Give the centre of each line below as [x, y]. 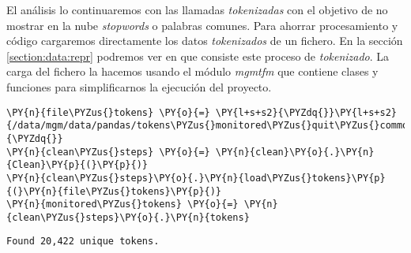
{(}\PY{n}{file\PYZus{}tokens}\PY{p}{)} [114, 191]
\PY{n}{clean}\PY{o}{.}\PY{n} [295, 152]
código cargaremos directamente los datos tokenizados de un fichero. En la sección [205, 41]
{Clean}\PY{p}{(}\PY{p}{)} [77, 165]
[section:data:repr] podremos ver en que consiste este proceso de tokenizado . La [198, 56]
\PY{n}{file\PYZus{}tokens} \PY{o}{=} [108, 112]
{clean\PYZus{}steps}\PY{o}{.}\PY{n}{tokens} [128, 217]
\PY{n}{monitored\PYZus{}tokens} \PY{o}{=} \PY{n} [142, 205]
